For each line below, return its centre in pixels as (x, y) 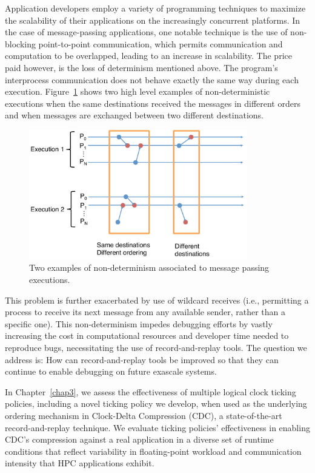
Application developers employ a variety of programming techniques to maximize (155, 8)
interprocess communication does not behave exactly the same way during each (152, 79)
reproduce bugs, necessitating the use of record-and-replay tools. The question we (156, 348)
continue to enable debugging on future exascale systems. (111, 371)
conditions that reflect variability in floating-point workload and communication (153, 451)
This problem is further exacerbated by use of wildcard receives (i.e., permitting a (157, 300)
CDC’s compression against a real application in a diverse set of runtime (139, 439)
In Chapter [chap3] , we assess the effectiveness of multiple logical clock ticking (151, 391)
